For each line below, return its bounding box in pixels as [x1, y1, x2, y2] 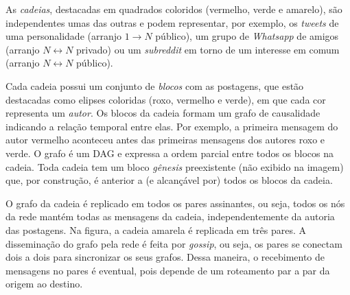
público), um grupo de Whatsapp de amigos [155, 29, 339, 43]
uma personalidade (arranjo [5, 29, 122, 43]
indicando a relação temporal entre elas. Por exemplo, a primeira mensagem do [5, 119, 338, 133]
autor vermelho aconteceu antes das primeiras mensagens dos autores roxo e [5, 132, 325, 147]
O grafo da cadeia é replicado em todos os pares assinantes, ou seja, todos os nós [5, 196, 345, 210]
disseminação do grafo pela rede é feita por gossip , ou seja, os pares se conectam [5, 236, 342, 250]
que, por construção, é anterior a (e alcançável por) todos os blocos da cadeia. [5, 173, 333, 187]
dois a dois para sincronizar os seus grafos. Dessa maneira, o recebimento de [5, 250, 325, 264]
